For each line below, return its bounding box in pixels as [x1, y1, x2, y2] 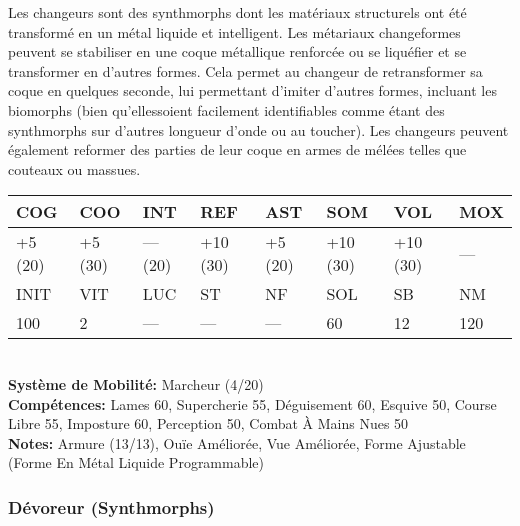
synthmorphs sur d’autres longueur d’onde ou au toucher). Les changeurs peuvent [8, 119, 509, 140]
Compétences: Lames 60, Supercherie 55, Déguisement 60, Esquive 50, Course [8, 393, 497, 414]
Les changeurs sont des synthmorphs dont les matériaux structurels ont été [8, 2, 467, 22]
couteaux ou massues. [8, 158, 141, 179]
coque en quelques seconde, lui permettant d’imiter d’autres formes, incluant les [8, 80, 497, 101]
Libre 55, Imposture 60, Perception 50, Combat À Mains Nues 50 [8, 413, 409, 434]
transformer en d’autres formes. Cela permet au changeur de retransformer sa [8, 60, 483, 81]
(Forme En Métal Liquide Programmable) [8, 452, 265, 473]
